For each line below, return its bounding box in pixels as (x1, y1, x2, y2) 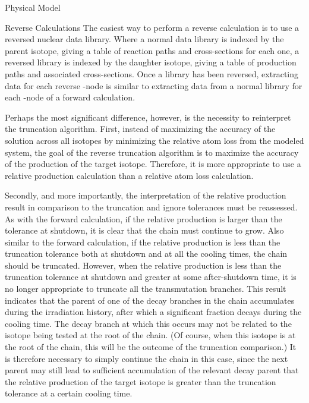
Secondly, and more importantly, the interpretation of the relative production (5, 189, 286, 201)
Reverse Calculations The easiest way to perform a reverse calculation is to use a (5, 21, 299, 33)
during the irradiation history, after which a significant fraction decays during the (5, 306, 302, 318)
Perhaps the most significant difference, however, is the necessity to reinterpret (5, 111, 291, 123)
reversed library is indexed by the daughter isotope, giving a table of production (5, 56, 297, 68)
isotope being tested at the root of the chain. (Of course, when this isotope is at (5, 329, 296, 341)
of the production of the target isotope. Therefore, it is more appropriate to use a (5, 158, 301, 170)
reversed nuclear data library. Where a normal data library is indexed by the (5, 33, 284, 45)
